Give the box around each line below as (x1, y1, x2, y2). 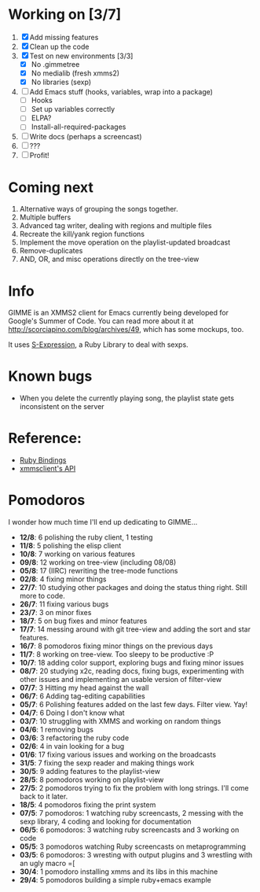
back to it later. (19, 792, 68, 802)
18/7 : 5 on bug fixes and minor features (19, 616, 148, 626)
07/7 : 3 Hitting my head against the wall (19, 683, 149, 693)
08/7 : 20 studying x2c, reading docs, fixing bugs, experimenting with (19, 666, 244, 676)
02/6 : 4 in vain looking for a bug (19, 742, 125, 751)
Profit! (29, 151, 49, 160)
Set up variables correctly (31, 105, 115, 114)
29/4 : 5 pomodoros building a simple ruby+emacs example (19, 875, 212, 885)
